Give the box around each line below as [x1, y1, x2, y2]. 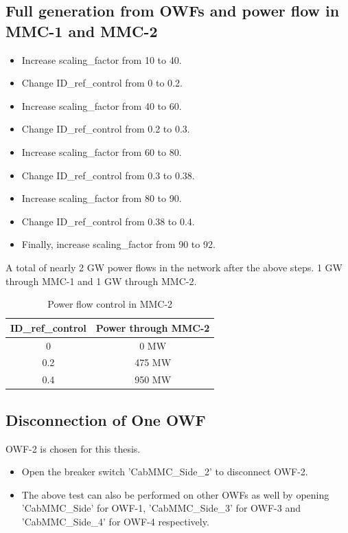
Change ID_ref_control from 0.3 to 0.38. [21, 168, 195, 182]
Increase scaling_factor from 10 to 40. [21, 52, 182, 67]
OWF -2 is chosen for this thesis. [5, 441, 141, 455]
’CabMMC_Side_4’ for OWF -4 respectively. [21, 514, 209, 528]
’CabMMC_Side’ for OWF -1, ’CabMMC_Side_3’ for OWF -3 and [21, 501, 301, 515]
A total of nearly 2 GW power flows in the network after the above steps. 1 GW [5, 260, 343, 274]
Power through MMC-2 [95, 320, 210, 334]
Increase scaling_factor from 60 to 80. [21, 144, 182, 159]
